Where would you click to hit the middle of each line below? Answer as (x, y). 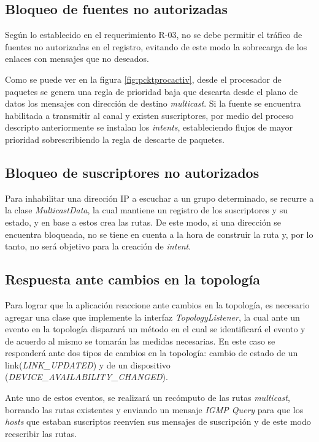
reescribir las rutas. (41, 433)
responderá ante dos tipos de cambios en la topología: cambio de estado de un (152, 353)
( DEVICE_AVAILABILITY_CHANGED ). (86, 377)
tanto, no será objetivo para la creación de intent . (98, 246)
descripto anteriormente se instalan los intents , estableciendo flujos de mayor (149, 127)
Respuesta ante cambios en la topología (133, 279)
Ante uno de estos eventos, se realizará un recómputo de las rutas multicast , (148, 398)
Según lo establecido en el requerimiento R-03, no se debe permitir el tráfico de (154, 35)
